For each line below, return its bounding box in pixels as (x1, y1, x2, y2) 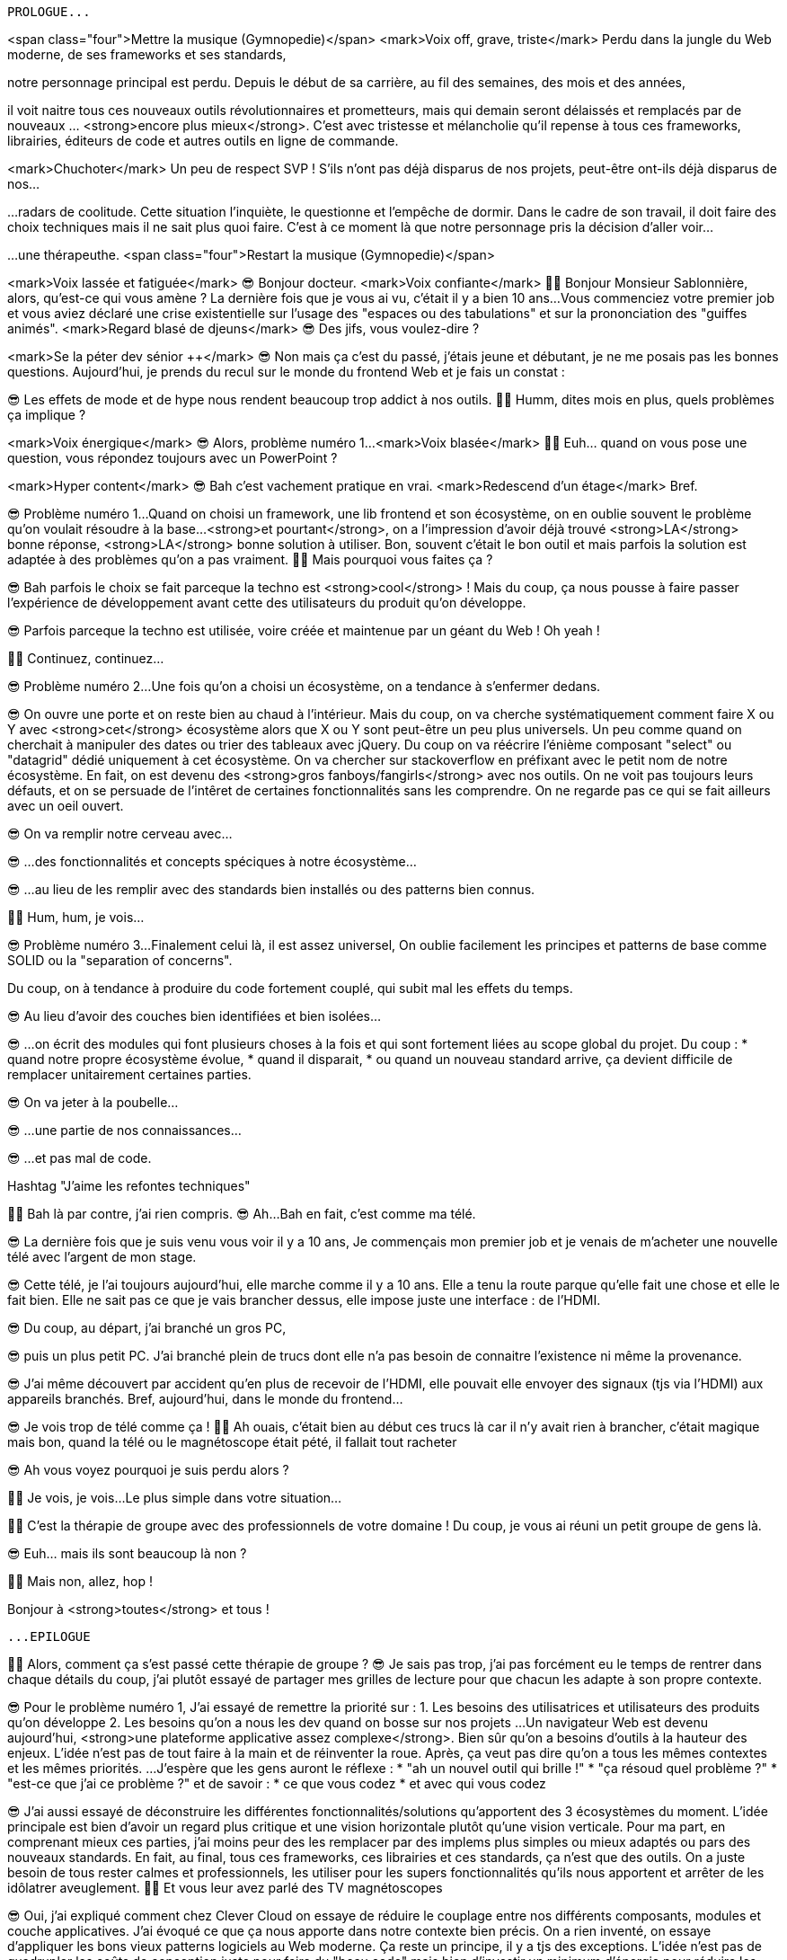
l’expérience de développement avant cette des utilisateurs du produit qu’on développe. (7, 595, 526, 610)
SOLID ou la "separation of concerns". (7, 953, 233, 968)
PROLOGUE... (7, 4, 91, 19)
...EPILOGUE (7, 1629, 91, 1644)
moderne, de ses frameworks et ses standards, (7, 47, 287, 62)
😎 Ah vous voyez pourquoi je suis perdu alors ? (7, 1462, 289, 1477)
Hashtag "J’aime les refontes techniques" (7, 1178, 251, 1193)
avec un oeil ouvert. (7, 798, 124, 813)
